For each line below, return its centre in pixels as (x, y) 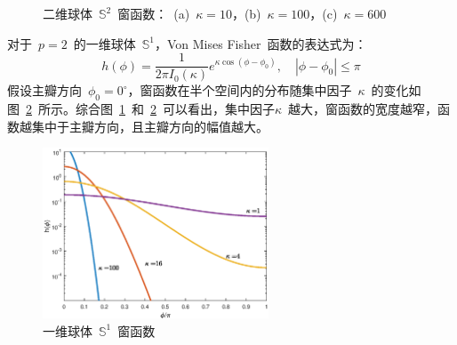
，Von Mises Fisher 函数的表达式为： (261, 43)
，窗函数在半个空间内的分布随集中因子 (240, 90)
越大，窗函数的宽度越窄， (363, 109)
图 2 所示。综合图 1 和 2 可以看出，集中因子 (141, 109)
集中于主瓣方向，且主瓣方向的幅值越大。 (150, 126)
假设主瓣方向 (44, 90)
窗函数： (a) (154, 13)
